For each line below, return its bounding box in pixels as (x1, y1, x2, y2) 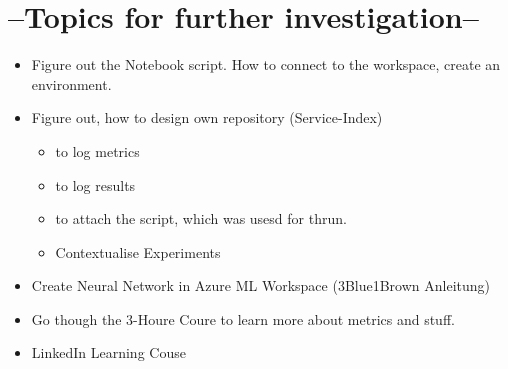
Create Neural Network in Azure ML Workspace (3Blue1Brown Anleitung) (31, 275, 491, 296)
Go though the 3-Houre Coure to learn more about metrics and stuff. (31, 308, 455, 329)
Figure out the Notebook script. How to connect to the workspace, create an (31, 54, 501, 75)
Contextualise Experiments (55, 241, 221, 262)
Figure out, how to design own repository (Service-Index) (31, 107, 383, 128)
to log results (55, 174, 136, 195)
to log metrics (55, 140, 140, 161)
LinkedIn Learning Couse (31, 342, 186, 363)
